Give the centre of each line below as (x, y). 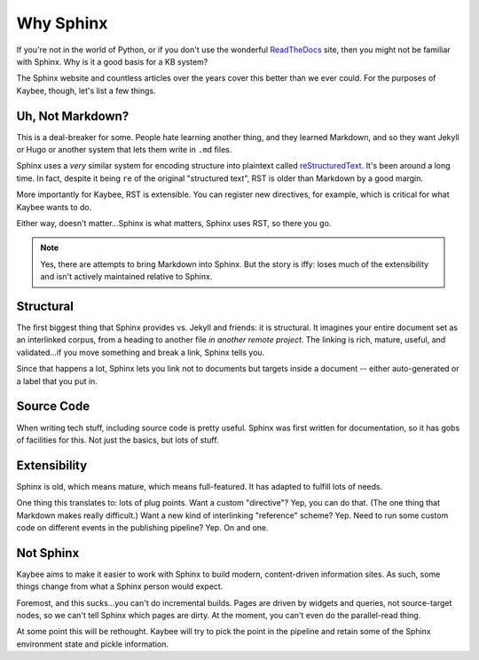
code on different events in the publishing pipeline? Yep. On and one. (143, 527)
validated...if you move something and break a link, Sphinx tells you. (141, 352)
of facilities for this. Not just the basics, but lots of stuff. (118, 440)
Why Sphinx (62, 23)
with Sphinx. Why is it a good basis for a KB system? (112, 61)
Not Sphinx (48, 553)
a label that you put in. (57, 381)
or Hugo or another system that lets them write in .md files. (124, 150)
